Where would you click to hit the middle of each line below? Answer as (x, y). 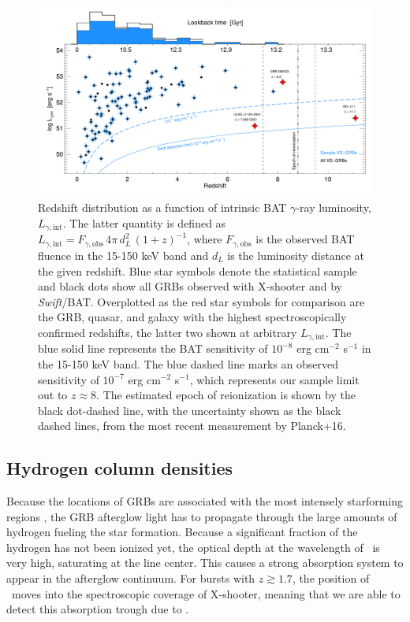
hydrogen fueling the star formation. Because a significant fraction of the (182, 532)
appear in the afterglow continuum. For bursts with (131, 578)
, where (205, 239)
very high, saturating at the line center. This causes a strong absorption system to (205, 563)
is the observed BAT (305, 239)
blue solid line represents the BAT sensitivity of (153, 348)
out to (53, 395)
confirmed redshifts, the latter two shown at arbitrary (168, 332)
